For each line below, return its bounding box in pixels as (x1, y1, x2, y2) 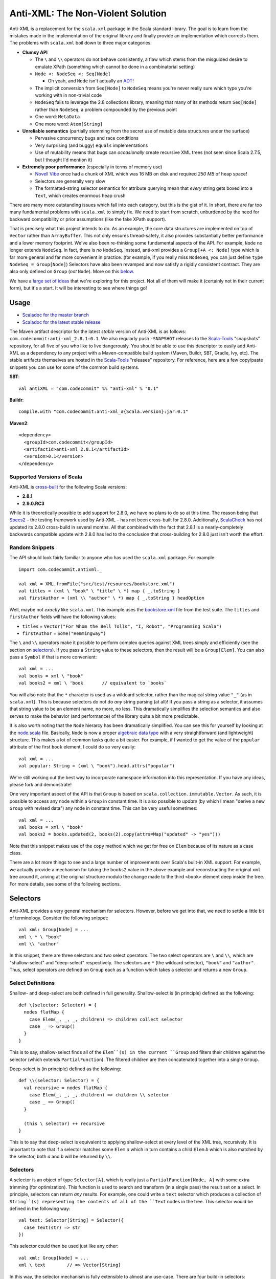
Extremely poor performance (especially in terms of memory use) (22, 164, 163, 170)
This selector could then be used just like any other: (9, 1243, 119, 1249)
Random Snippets (9, 544, 55, 551)
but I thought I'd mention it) (35, 157, 93, 163)
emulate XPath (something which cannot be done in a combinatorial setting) (35, 63, 195, 70)
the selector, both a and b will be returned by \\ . (9, 1154, 112, 1160)
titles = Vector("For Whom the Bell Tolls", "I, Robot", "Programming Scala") (22, 623, 222, 629)
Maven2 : (9, 420, 29, 426)
